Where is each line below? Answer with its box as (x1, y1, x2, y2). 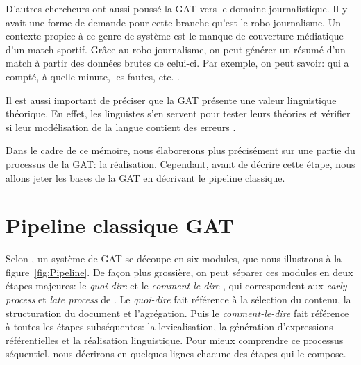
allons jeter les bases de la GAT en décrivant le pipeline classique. (6, 170, 285, 185)
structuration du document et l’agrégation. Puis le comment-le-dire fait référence (6, 305, 349, 320)
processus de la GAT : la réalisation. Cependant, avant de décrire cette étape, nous (6, 156, 355, 171)
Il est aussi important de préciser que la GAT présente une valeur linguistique (6, 92, 337, 107)
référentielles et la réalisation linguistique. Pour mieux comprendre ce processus (6, 332, 344, 347)
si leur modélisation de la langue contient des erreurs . (6, 119, 236, 134)
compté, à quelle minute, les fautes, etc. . (6, 69, 180, 83)
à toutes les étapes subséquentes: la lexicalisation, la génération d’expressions (6, 319, 333, 334)
